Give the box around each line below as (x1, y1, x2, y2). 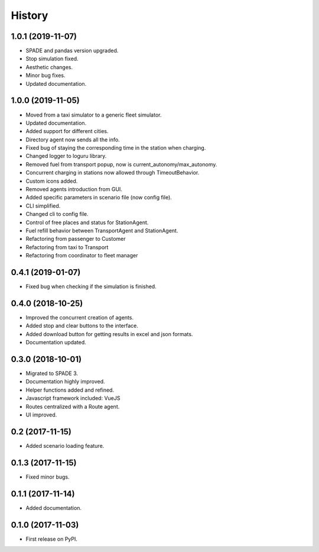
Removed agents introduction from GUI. (25, 186, 122, 193)
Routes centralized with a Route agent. (25, 403, 120, 410)
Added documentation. (25, 504, 82, 511)
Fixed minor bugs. (25, 473, 70, 480)
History (11, 9, 48, 22)
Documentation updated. (25, 339, 87, 346)
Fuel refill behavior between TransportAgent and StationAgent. (25, 227, 178, 234)
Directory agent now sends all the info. (25, 136, 121, 143)
